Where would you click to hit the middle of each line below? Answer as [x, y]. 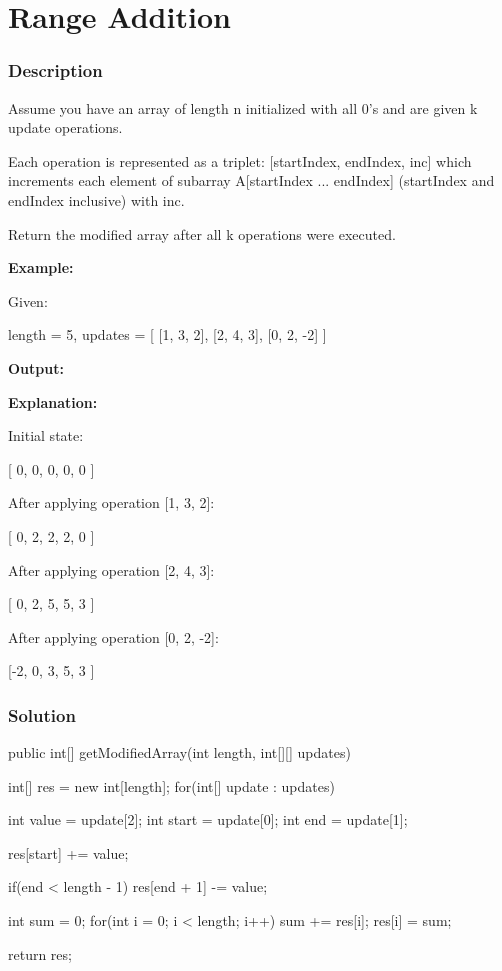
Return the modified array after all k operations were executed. [202, 233]
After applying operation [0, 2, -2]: [113, 636]
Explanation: [53, 401]
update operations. [65, 127]
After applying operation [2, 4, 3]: [111, 569]
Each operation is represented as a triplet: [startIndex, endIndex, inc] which [240, 160]
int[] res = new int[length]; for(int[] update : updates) [171, 785]
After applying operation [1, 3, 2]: [111, 502]
